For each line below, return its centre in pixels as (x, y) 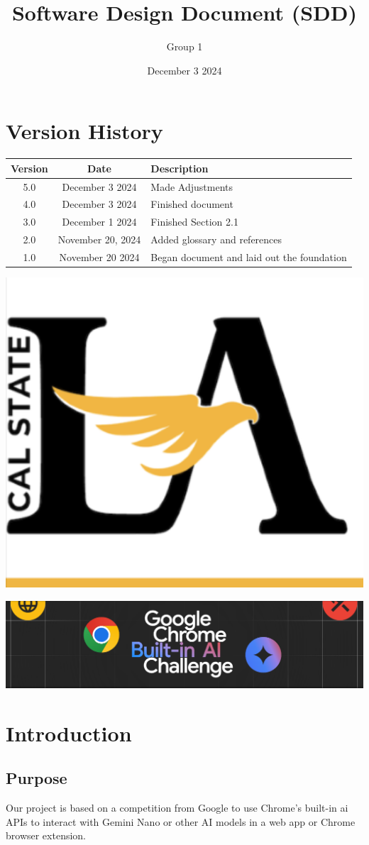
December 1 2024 (99, 222)
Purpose (37, 778)
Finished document (192, 204)
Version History (84, 131)
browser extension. (46, 835)
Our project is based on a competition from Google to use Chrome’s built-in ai (177, 808)
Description (180, 168)
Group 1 (184, 46)
